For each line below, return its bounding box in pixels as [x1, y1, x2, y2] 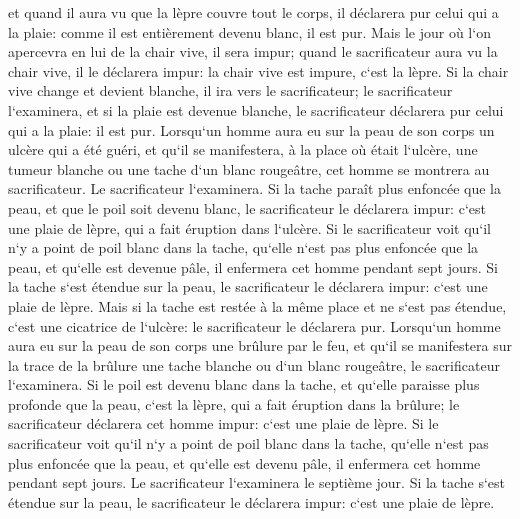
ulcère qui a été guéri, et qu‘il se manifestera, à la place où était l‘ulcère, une [8, 139, 478, 160]
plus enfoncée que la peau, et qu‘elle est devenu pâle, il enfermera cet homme [8, 452, 481, 473]
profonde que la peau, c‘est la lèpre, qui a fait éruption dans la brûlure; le [8, 393, 460, 414]
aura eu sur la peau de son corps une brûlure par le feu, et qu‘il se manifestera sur [8, 335, 512, 356]
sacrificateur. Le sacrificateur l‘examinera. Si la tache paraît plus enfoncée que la [8, 178, 501, 199]
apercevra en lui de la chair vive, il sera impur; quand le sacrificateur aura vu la [8, 41, 498, 62]
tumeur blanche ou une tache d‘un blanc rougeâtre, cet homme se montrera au [8, 158, 490, 179]
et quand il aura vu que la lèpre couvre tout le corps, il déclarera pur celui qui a [8, 2, 499, 22]
